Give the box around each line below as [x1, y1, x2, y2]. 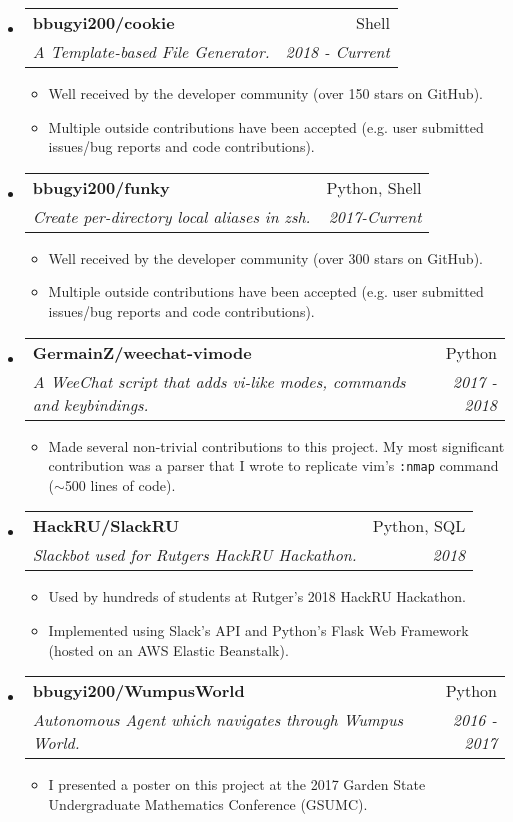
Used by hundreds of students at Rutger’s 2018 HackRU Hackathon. [48, 586, 466, 607]
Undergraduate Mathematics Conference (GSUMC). [48, 793, 368, 814]
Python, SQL [372, 514, 466, 538]
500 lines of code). [64, 474, 176, 495]
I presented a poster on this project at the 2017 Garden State [48, 774, 426, 795]
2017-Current [328, 204, 422, 228]
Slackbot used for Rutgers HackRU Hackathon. [32, 543, 357, 567]
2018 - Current [285, 40, 390, 63]
